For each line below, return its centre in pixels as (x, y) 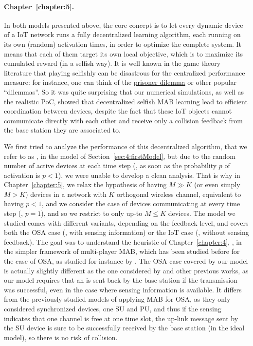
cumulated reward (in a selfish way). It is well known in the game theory (112, 63)
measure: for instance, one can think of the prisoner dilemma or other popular (120, 82)
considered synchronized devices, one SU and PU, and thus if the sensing (113, 309)
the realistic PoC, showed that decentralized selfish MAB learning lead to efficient (126, 101)
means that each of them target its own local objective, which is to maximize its (124, 53)
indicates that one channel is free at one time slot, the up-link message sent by (121, 318)
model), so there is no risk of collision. (61, 337)
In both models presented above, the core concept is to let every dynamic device (124, 25)
